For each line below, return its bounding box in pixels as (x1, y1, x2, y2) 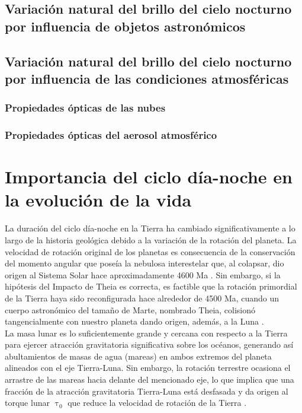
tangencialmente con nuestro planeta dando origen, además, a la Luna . (5, 315, 264, 328)
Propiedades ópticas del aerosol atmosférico (5, 128, 217, 142)
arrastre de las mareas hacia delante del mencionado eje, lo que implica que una (5, 373, 294, 386)
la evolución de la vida (5, 188, 192, 212)
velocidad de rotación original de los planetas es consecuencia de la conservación (5, 245, 295, 258)
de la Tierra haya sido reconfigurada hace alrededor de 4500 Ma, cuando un (5, 291, 279, 304)
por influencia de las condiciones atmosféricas (5, 69, 289, 87)
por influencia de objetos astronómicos (5, 17, 246, 35)
